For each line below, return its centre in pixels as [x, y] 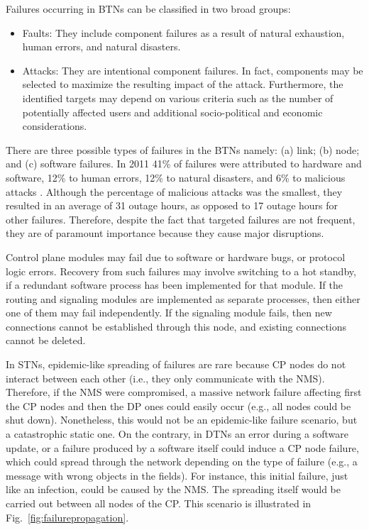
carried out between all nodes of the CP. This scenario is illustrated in [159, 503]
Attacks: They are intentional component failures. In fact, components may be [193, 70]
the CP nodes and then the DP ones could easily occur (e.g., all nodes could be [178, 405]
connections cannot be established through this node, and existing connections [176, 326]
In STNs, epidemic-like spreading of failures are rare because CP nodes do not [176, 364]
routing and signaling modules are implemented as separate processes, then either [183, 298]
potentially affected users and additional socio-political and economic [172, 112]
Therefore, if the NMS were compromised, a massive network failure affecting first [184, 392]
